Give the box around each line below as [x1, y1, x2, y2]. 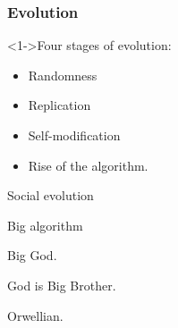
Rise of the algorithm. [28, 156, 148, 174]
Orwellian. [7, 306, 64, 324]
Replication [28, 96, 91, 114]
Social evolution [7, 186, 94, 205]
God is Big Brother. [7, 275, 116, 294]
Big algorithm [7, 215, 83, 234]
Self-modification [28, 126, 121, 144]
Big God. [7, 246, 57, 265]
